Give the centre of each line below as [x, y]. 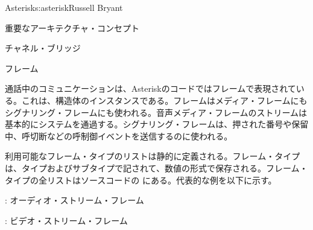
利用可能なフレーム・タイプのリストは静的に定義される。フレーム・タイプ [153, 156]
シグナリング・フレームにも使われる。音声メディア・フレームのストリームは [156, 112]
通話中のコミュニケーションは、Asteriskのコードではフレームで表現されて [150, 88]
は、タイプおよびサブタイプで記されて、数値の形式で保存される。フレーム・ [156, 168]
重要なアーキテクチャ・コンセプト [72, 27]
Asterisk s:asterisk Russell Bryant [64, 7]
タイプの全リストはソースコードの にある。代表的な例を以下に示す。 [141, 180]
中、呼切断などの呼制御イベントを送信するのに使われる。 [119, 136]
